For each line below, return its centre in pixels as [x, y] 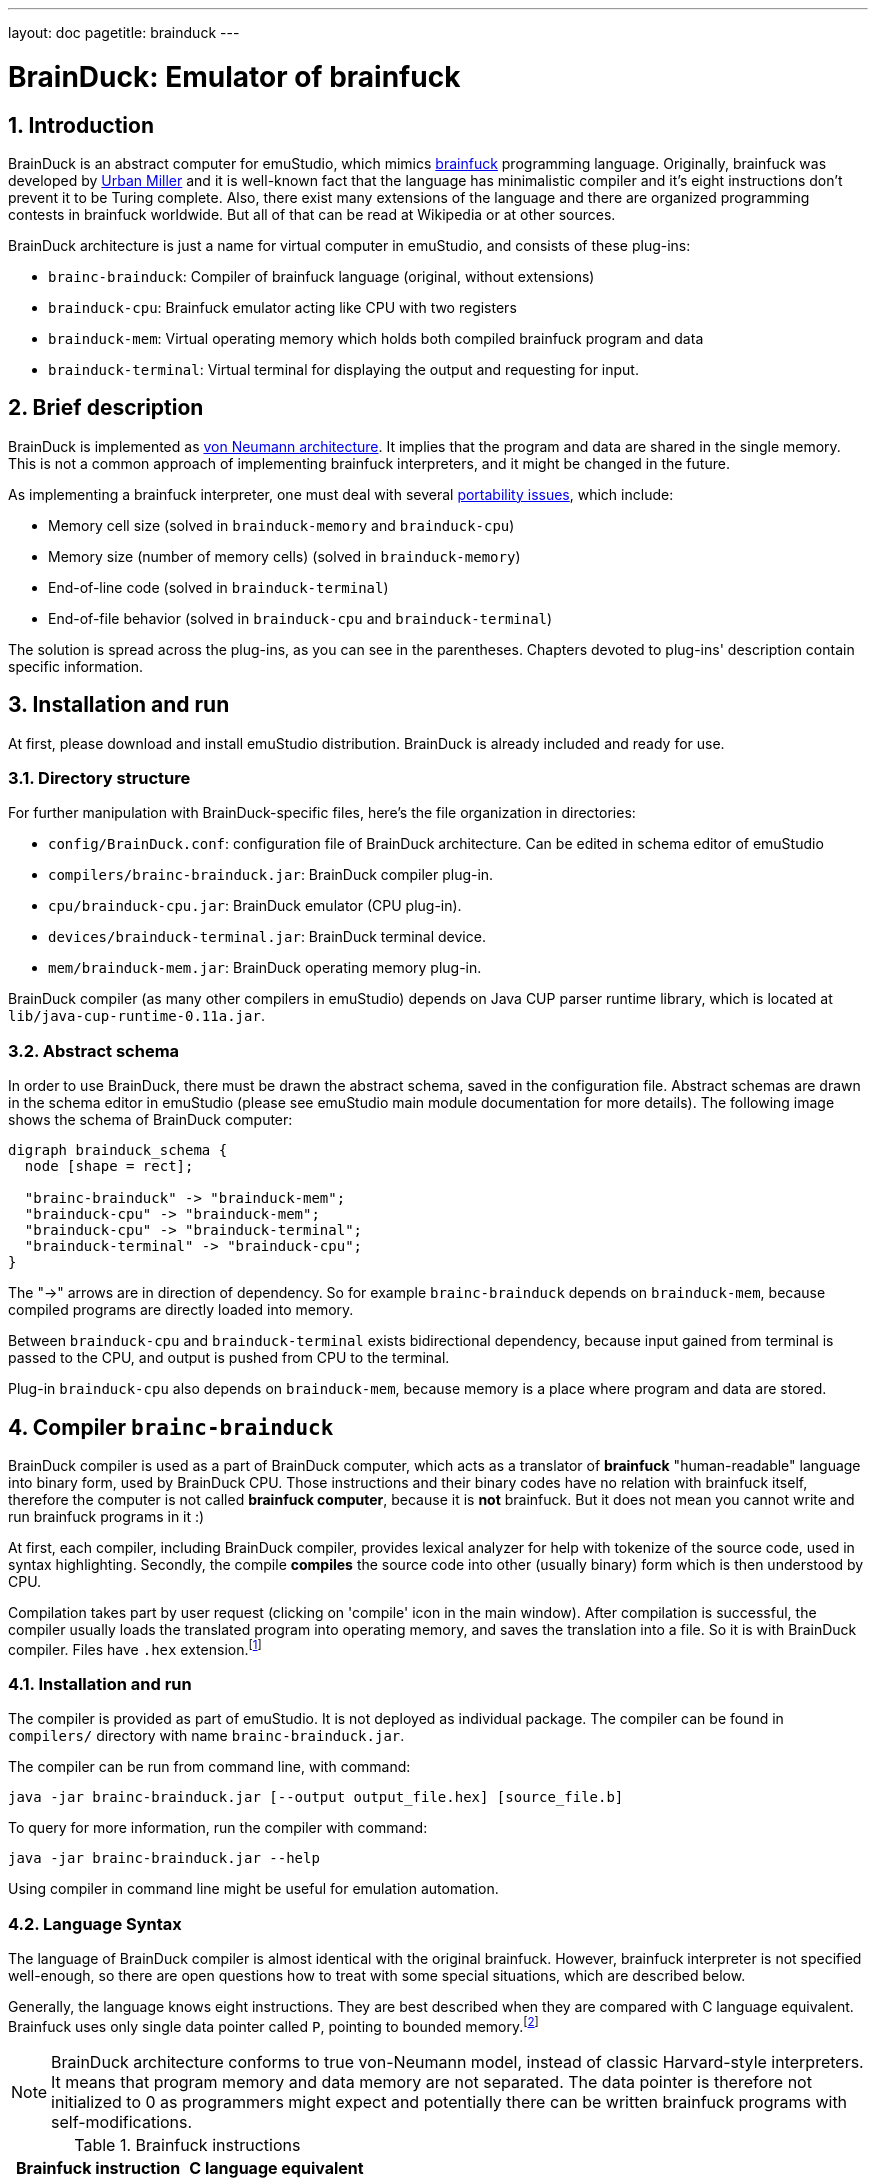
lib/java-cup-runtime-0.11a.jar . [136, 1016]
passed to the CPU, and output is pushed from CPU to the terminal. [229, 1358]
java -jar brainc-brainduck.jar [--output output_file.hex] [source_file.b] [316, 1797]
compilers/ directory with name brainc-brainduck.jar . [206, 1736]
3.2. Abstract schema [94, 1050]
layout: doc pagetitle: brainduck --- [124, 32]
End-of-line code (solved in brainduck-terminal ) [218, 587]
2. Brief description [106, 408]
